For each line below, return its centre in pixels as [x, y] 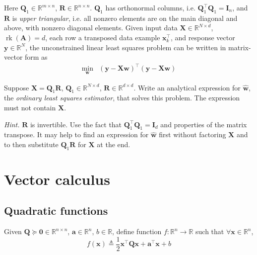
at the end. [114, 144]
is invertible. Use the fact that [76, 124]
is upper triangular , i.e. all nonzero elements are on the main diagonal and [125, 18]
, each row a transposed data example [103, 37]
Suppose [17, 87]
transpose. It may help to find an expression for [76, 134]
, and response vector [203, 37]
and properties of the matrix [204, 124]
